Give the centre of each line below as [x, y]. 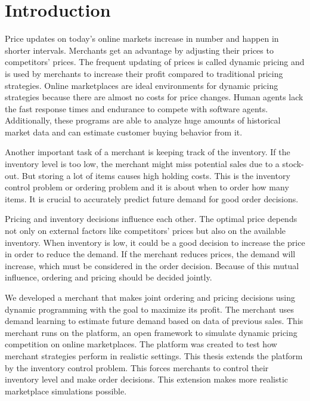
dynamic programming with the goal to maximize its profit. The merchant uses [149, 309]
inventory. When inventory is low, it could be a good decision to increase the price [155, 242]
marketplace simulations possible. [66, 391]
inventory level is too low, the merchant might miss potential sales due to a [142, 164]
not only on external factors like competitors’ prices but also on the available [145, 231]
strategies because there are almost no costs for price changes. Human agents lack [154, 97]
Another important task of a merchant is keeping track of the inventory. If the [148, 152]
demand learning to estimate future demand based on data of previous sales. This [154, 321]
